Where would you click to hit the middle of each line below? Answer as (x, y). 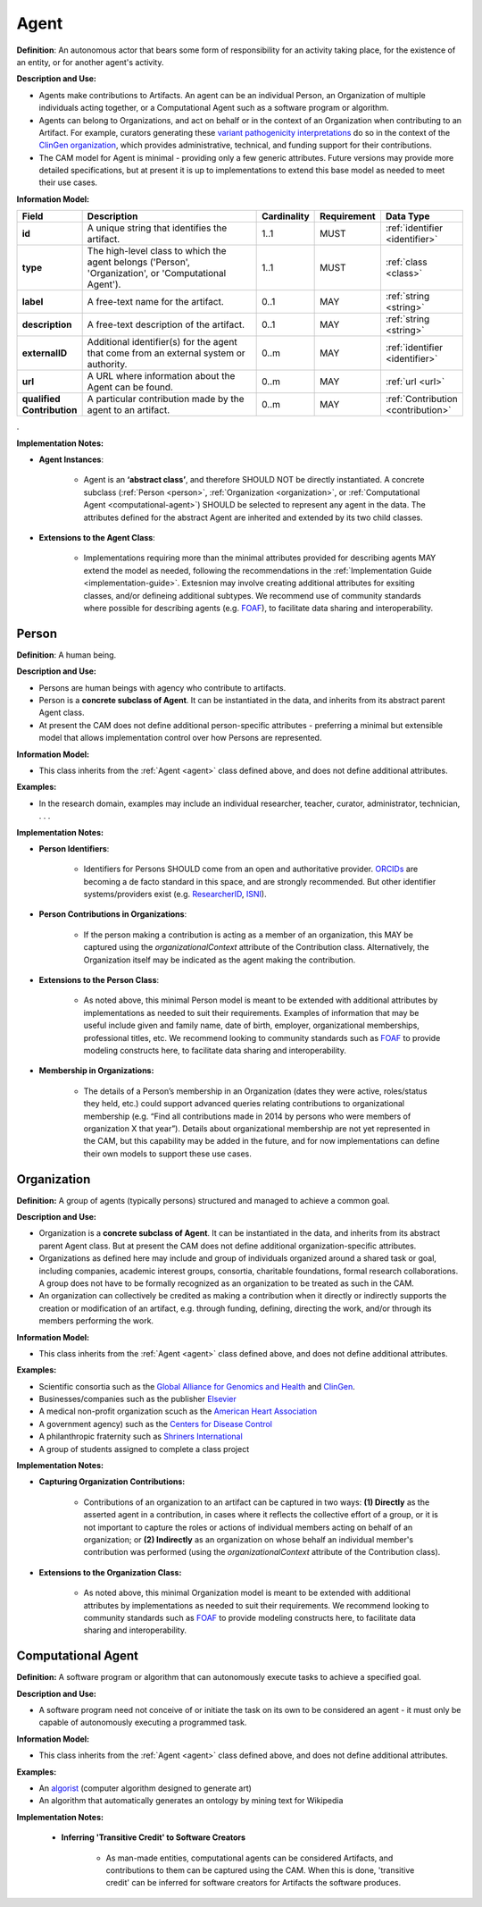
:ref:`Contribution (422, 399)
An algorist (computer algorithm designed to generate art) (145, 1788)
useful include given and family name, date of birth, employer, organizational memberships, (251, 1025)
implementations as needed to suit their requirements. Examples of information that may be (251, 1012)
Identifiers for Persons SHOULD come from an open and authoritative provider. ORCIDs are (251, 869)
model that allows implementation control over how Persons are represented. (180, 738)
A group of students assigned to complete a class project (144, 1449)
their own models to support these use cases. (167, 1154)
